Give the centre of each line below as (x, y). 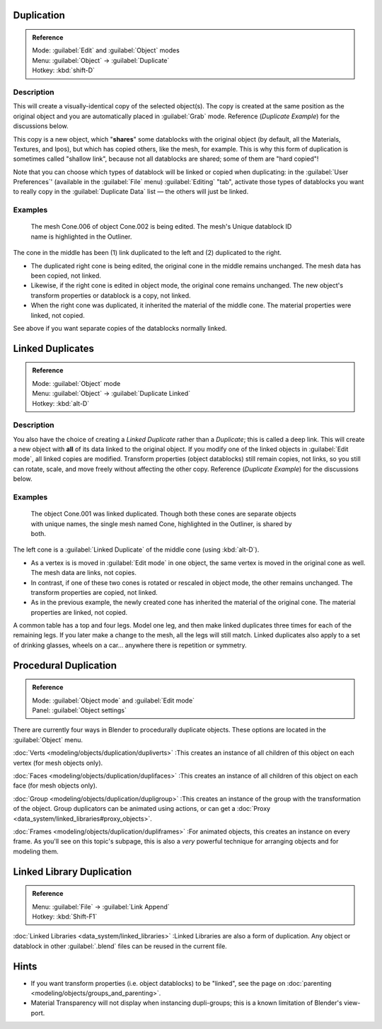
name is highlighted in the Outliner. (81, 237)
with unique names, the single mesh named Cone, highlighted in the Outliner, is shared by (161, 523)
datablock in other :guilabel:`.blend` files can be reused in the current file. (120, 946)
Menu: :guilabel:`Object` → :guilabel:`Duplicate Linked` (111, 394)
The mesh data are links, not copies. (84, 573)
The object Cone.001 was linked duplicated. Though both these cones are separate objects (163, 514)
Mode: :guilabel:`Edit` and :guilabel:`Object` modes (106, 50)
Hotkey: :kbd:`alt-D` (61, 403)
